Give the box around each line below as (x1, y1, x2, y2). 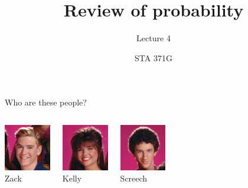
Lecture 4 (136, 32, 171, 44)
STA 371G (135, 51, 172, 64)
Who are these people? (5, 96, 87, 108)
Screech (120, 172, 148, 184)
